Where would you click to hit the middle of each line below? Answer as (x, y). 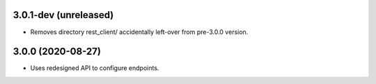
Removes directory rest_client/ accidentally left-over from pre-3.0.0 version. (139, 32)
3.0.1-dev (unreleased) (63, 15)
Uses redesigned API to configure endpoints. (95, 68)
